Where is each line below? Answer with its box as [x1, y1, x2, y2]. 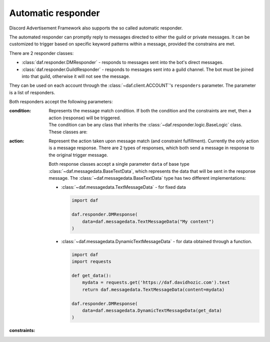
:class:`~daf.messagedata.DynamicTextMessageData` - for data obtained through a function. [61, 238, 252, 244]
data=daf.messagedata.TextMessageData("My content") [82, 219, 214, 224]
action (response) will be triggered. [48, 115, 121, 121]
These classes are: [48, 129, 87, 135]
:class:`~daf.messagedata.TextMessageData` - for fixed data [61, 184, 186, 190]
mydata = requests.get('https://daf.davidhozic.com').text [82, 280, 230, 286]
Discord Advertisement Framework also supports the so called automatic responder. [9, 25, 183, 31]
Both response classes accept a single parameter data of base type [48, 161, 189, 167]
